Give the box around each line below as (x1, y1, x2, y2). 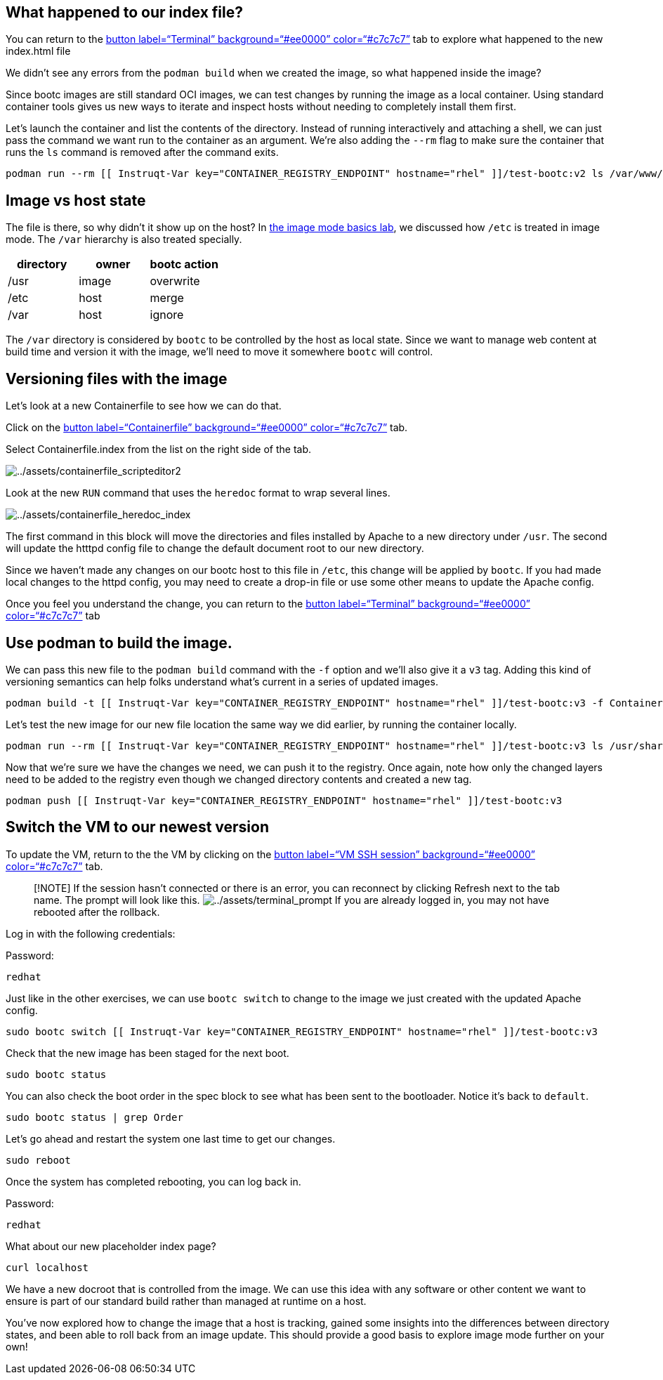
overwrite (150, 274, 200, 289)
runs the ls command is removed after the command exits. (6, 146, 279, 159)
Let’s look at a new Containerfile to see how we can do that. (6, 400, 282, 412)
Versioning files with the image (6, 369, 228, 388)
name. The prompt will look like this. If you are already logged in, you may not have (34, 893, 549, 906)
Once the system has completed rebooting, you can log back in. (6, 1175, 301, 1188)
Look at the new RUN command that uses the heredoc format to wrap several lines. (6, 487, 390, 499)
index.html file (6, 45, 71, 58)
